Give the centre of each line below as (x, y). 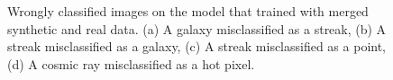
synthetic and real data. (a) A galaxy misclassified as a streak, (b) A (197, 28)
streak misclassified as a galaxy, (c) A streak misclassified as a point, (197, 46)
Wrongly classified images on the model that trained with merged (188, 11)
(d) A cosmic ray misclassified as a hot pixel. (131, 63)
